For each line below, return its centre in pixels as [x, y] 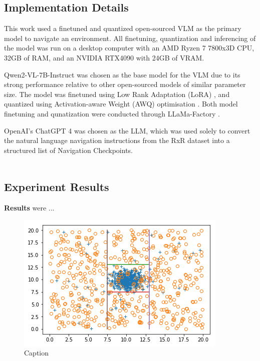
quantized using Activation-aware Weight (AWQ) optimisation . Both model [121, 104]
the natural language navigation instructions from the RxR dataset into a [117, 140]
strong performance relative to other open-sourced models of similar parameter [125, 84]
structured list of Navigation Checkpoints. [68, 150]
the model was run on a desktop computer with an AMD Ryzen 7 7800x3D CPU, [129, 48]
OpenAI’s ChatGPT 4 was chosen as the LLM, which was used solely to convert [127, 130]
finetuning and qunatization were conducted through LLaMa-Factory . [112, 113]
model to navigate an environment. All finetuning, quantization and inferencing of [130, 38]
